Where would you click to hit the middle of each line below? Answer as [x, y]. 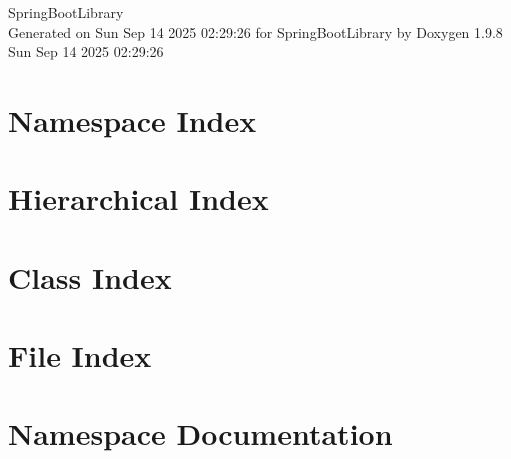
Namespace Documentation [200, 433]
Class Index [90, 276]
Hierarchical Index [138, 198]
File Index [80, 355]
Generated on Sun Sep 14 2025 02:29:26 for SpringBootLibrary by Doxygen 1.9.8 [255, 31]
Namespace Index [132, 119]
